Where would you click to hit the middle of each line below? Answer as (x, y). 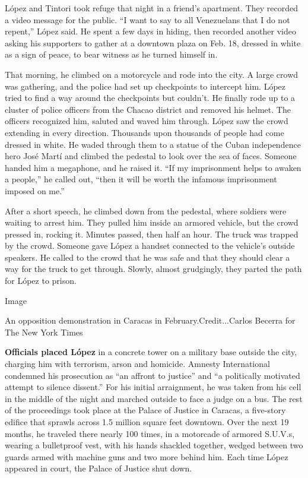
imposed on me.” (35, 190)
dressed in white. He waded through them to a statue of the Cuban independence (153, 144)
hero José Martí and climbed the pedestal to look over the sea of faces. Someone (151, 156)
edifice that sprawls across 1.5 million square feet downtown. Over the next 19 (147, 422)
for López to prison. (41, 281)
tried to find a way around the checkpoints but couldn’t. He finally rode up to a (150, 98)
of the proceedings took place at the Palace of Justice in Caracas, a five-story (145, 410)
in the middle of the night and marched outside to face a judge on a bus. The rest (154, 398)
